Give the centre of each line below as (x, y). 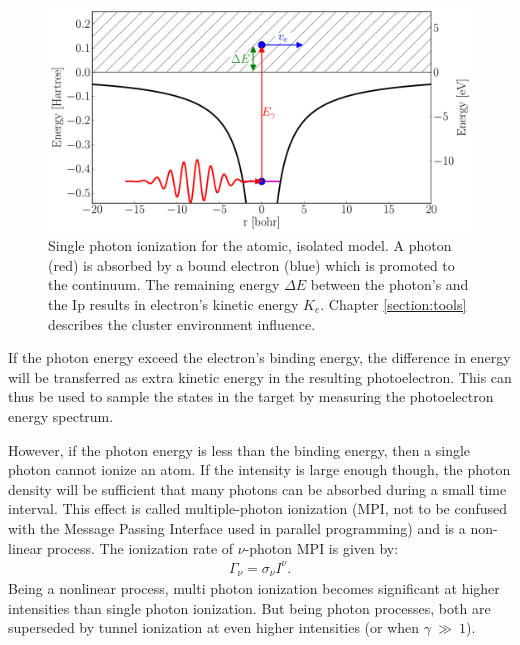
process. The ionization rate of (140, 547)
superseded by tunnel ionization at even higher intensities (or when (214, 627)
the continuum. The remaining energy (164, 284)
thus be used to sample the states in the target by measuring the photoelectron (251, 396)
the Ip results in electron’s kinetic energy (173, 303)
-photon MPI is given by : (321, 547)
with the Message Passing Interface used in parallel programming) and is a (237, 527)
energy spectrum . (61, 415)
